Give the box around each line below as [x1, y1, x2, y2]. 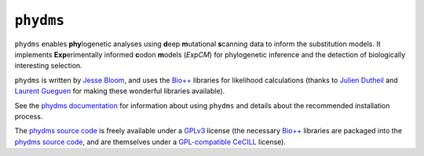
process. [14, 111, 43, 121]
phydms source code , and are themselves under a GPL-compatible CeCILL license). [14, 137, 287, 147]
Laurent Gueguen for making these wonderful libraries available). [14, 86, 225, 96]
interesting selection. [14, 61, 82, 71]
